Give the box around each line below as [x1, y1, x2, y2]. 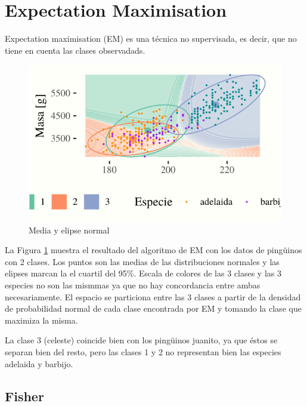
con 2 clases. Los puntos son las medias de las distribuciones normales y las [5, 255, 280, 267]
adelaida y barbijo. [5, 357, 73, 370]
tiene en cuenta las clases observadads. [5, 44, 145, 56]
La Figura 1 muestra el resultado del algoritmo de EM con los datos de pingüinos [5, 244, 302, 256]
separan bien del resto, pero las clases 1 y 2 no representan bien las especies [5, 346, 281, 358]
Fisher [5, 386, 44, 405]
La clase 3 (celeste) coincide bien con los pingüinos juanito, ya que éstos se [5, 334, 278, 346]
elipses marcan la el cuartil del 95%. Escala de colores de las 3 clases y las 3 [5, 267, 281, 279]
